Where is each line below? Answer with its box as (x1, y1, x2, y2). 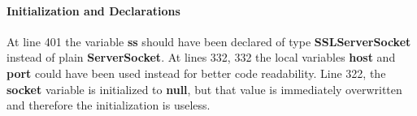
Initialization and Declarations (7, 2, 180, 19)
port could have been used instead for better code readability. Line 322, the (7, 64, 386, 81)
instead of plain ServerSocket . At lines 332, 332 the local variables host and (7, 49, 396, 66)
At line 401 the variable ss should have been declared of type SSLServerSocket (7, 32, 411, 49)
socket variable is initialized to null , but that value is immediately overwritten (7, 80, 402, 97)
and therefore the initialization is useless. (7, 97, 211, 114)
